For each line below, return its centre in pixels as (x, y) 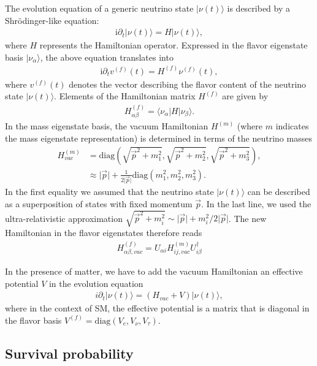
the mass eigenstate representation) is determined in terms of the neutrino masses (158, 138)
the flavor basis (33, 320)
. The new (247, 218)
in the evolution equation (96, 283)
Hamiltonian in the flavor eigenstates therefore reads (104, 233)
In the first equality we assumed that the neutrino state (109, 192)
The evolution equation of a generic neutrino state (99, 8)
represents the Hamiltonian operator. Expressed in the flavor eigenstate (174, 45)
